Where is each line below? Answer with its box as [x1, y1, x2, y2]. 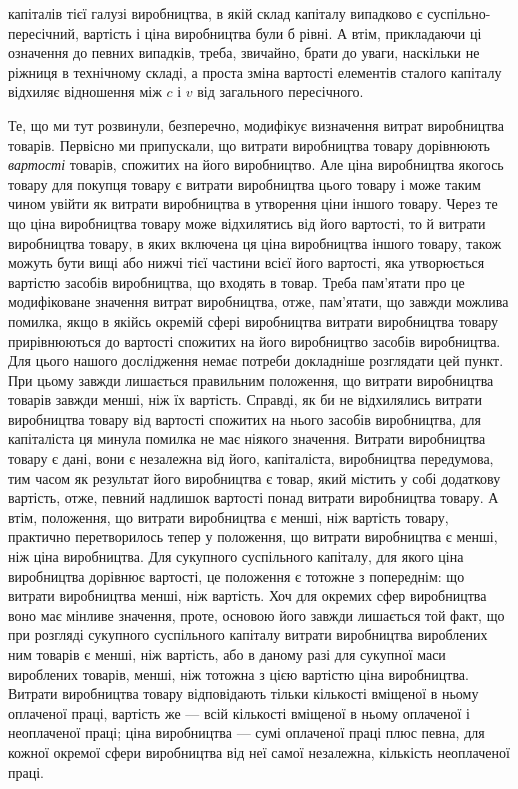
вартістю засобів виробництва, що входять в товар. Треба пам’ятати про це [8, 271, 465, 292]
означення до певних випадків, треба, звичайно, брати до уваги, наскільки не [8, 42, 480, 63]
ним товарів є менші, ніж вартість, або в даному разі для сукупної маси [8, 644, 446, 664]
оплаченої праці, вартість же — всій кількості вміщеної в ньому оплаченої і [8, 702, 470, 723]
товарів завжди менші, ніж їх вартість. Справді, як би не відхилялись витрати [8, 389, 482, 410]
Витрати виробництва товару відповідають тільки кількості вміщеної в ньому [8, 683, 479, 704]
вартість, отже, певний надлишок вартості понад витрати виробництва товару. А [8, 487, 499, 508]
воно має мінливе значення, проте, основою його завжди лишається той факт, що [8, 604, 505, 625]
